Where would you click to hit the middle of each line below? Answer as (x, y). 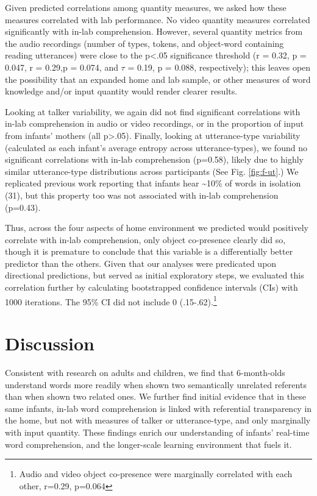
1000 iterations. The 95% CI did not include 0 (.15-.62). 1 (111, 300)
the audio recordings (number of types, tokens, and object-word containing (144, 43)
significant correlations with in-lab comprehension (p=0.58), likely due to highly (155, 159)
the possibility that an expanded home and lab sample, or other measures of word (158, 79)
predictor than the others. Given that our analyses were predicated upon (141, 263)
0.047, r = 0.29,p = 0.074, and (62, 67)
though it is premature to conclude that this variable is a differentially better (149, 251)
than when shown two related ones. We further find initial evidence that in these (155, 396)
